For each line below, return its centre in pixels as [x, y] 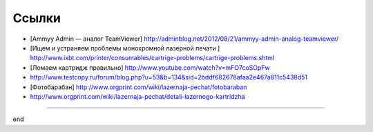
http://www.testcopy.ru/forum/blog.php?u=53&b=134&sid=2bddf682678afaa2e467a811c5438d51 [169, 77]
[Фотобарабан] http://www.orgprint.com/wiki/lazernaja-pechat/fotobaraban [138, 87]
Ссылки [37, 18]
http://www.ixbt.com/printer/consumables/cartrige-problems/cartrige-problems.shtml [152, 58]
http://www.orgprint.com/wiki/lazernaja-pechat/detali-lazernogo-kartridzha [137, 96]
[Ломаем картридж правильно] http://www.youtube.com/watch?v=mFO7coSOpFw [150, 67]
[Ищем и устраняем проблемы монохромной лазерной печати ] [125, 48]
